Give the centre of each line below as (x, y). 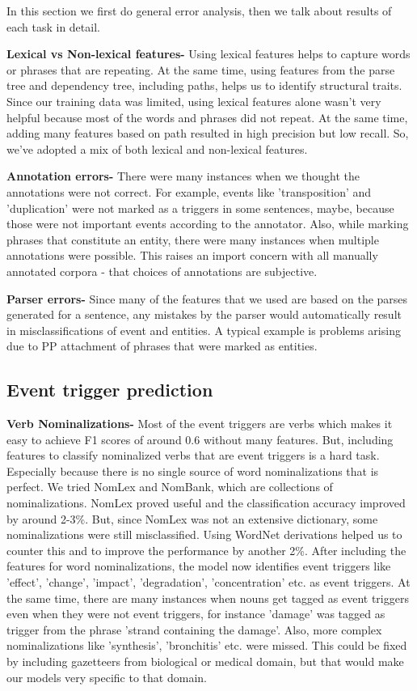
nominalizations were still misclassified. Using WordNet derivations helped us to (204, 534)
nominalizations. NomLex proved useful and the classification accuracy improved (206, 503)
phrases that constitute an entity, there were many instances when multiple (193, 239)
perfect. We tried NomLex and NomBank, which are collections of (170, 487)
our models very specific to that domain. (107, 677)
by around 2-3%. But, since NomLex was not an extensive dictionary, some (192, 518)
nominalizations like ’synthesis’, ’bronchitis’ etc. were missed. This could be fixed (207, 645)
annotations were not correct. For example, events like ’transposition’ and (189, 191)
